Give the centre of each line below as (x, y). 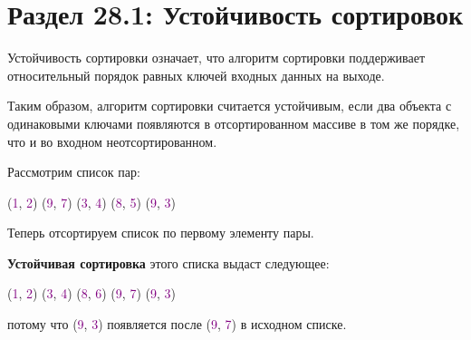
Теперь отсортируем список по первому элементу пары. (161, 233)
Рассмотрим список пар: (74, 172)
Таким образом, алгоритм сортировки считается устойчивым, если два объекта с (230, 106)
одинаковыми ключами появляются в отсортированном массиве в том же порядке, (234, 123)
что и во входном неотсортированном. (112, 141)
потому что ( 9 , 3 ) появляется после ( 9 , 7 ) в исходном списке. (177, 324)
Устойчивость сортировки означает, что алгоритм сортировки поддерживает (216, 58)
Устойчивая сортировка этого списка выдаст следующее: (168, 262)
